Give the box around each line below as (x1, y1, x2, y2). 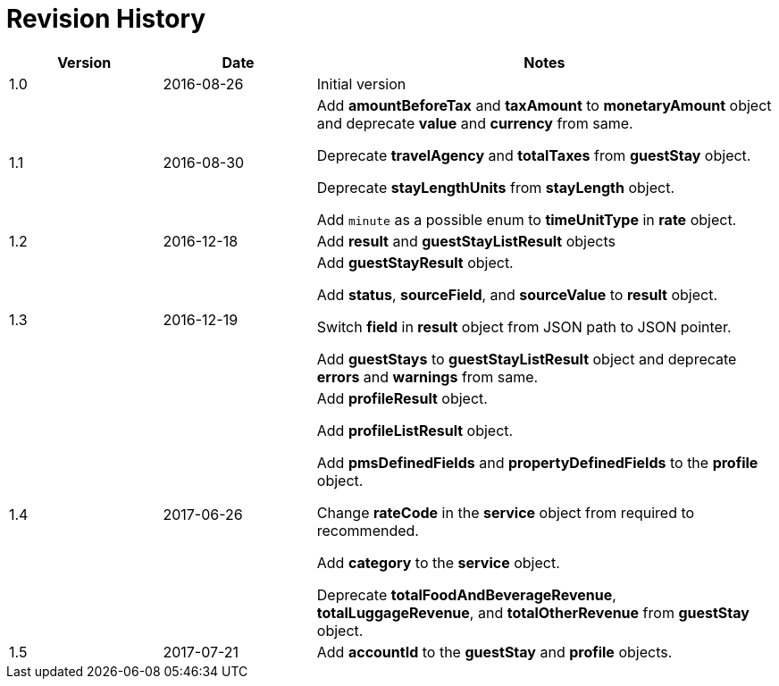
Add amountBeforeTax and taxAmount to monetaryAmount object (316, 96, 772, 114)
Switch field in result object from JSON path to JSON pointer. (316, 317, 732, 336)
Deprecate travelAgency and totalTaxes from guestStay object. (316, 146, 751, 164)
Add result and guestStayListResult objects (316, 231, 616, 250)
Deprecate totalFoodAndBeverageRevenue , (316, 585, 616, 604)
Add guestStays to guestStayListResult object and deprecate (316, 349, 737, 368)
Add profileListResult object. (316, 421, 514, 439)
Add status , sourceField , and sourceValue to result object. (316, 285, 718, 304)
